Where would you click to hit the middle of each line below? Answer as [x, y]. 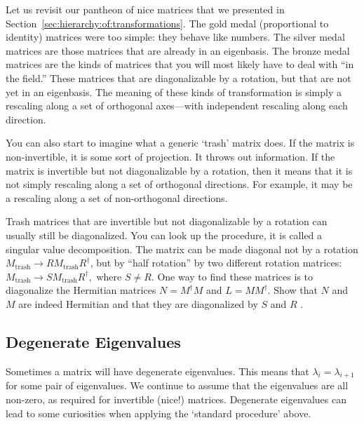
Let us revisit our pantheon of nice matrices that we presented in [145, 9]
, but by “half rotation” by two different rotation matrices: [216, 263]
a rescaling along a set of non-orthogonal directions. [117, 197]
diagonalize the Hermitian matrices [81, 290]
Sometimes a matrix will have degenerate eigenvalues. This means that [157, 371]
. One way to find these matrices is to [232, 276]
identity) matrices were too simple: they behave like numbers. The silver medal [175, 37]
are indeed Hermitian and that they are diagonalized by [138, 303]
